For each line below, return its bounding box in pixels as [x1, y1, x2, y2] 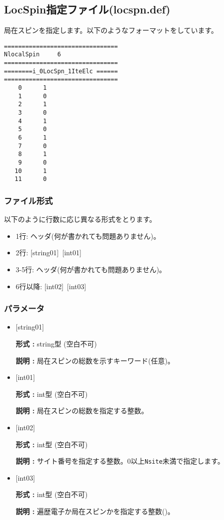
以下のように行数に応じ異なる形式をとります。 [4, 214, 156, 224]
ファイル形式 [4, 194, 53, 206]
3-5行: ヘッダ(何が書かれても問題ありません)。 [15, 264, 166, 274]
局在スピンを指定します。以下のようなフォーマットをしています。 [4, 25, 218, 35]
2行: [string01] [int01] [15, 247, 81, 258]
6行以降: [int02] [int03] [15, 281, 86, 291]
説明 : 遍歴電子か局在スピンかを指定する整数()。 [15, 506, 175, 516]
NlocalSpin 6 [4, 51, 61, 58]
